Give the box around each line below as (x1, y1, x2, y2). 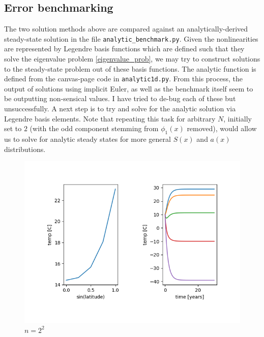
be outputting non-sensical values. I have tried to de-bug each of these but (4, 93, 236, 104)
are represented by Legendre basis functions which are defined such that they (4, 43, 245, 54)
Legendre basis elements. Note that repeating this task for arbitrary (4, 113, 216, 124)
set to (4, 123, 22, 134)
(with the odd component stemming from (30, 123, 159, 134)
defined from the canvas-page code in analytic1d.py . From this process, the (4, 73, 243, 84)
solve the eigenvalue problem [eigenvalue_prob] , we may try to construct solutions (4, 53, 260, 64)
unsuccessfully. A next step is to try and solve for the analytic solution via (4, 103, 236, 114)
